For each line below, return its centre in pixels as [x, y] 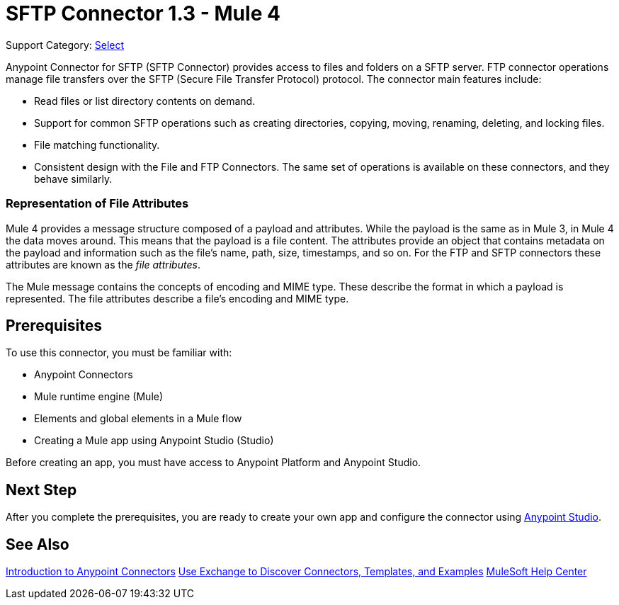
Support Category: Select [65, 45]
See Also [38, 544]
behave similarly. [73, 179]
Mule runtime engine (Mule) [99, 397]
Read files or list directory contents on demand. [145, 101]
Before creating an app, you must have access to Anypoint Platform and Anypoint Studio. [214, 463]
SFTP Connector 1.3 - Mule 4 [143, 13]
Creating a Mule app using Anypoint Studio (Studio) [154, 441]
